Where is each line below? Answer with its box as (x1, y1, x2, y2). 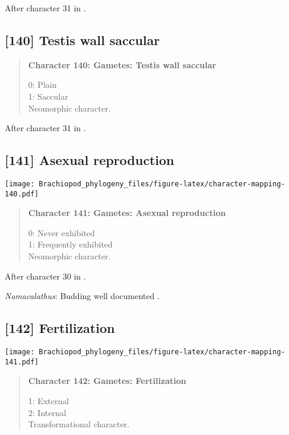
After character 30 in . (5, 269, 86, 282)
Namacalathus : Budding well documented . (5, 290, 160, 302)
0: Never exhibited (28, 226, 95, 239)
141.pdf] (5, 357, 39, 366)
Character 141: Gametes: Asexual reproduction (28, 207, 226, 219)
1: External (28, 394, 69, 407)
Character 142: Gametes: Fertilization (28, 374, 186, 387)
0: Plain (28, 78, 57, 91)
